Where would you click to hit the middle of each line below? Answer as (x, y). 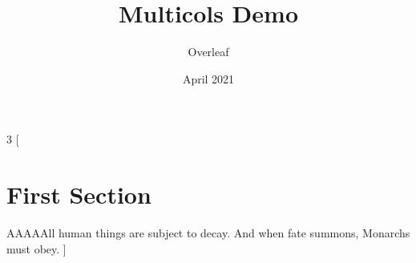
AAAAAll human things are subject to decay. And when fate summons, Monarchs (208, 233)
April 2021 (208, 78)
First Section (79, 194)
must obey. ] (36, 248)
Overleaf (208, 52)
